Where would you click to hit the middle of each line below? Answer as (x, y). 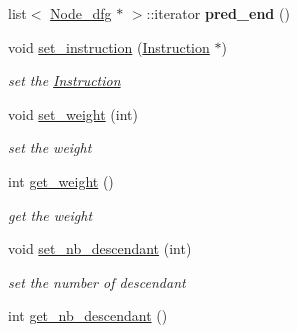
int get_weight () (61, 180)
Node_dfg (81, 13)
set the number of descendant (97, 281)
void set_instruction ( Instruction (109, 46)
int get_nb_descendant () (88, 315)
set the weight (50, 147)
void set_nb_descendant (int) (100, 248)
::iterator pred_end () (218, 13)
